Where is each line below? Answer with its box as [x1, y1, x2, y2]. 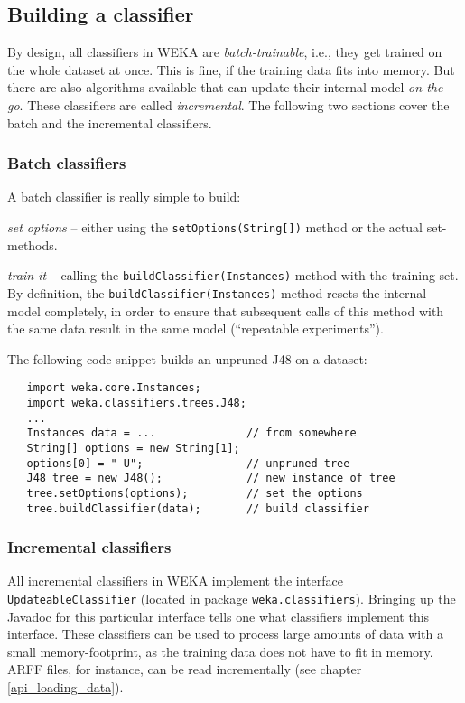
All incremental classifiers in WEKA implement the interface [7, 571, 343, 590]
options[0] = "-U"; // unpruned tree [26, 456, 350, 470]
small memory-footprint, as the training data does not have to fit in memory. [7, 642, 433, 661]
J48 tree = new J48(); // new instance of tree [26, 472, 395, 485]
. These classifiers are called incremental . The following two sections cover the [19, 95, 450, 114]
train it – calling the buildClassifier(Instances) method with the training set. [7, 266, 459, 285]
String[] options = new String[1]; [26, 441, 240, 455]
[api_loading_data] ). [7, 678, 124, 697]
